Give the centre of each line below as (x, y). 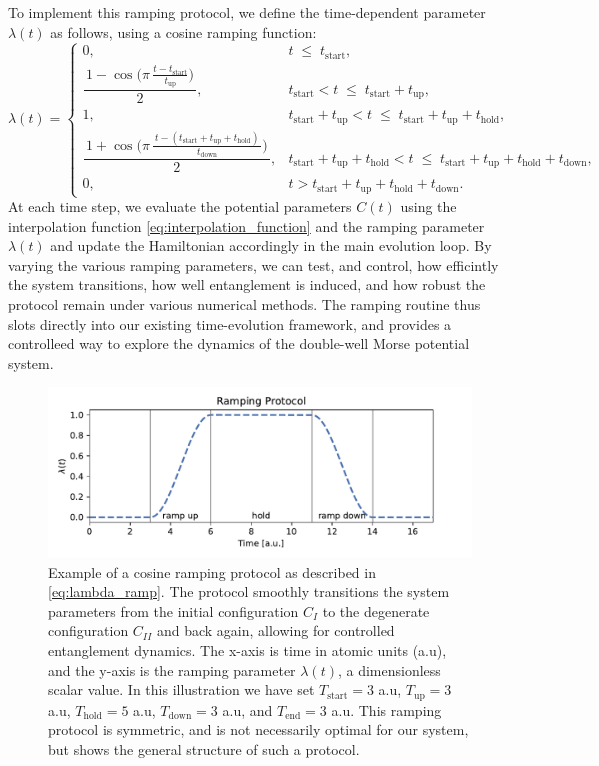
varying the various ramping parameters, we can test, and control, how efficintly (253, 264)
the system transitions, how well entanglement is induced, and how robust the (247, 284)
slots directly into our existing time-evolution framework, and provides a (230, 323)
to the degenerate (376, 610)
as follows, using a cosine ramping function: (183, 31)
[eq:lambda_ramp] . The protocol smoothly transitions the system (249, 591)
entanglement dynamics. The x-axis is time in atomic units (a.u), (247, 649)
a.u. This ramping (386, 709)
